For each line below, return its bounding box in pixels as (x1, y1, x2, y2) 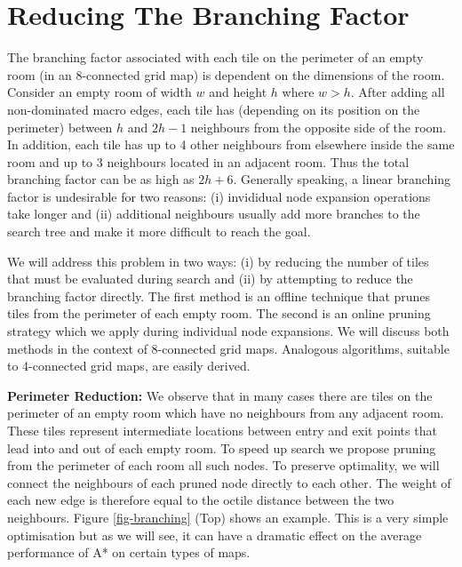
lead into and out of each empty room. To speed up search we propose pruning (7, 438, 436, 457)
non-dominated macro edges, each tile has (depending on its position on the (7, 100, 420, 118)
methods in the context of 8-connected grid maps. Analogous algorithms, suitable (7, 339, 450, 357)
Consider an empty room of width (7, 83, 192, 101)
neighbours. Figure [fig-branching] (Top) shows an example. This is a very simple (7, 507, 449, 526)
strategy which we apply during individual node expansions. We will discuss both (7, 322, 450, 340)
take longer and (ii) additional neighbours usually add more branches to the (7, 204, 420, 223)
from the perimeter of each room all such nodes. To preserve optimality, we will (7, 456, 440, 475)
